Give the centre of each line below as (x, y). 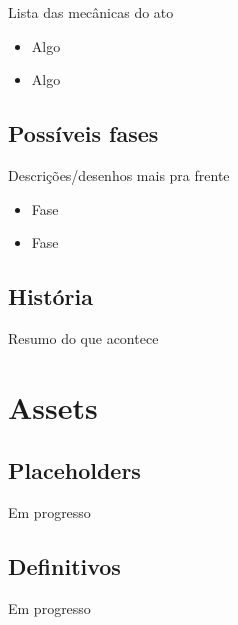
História (50, 296)
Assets (53, 406)
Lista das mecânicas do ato (91, 12)
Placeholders (74, 470)
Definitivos (64, 566)
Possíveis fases (83, 133)
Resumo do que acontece (83, 337)
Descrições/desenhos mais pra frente (119, 174)
